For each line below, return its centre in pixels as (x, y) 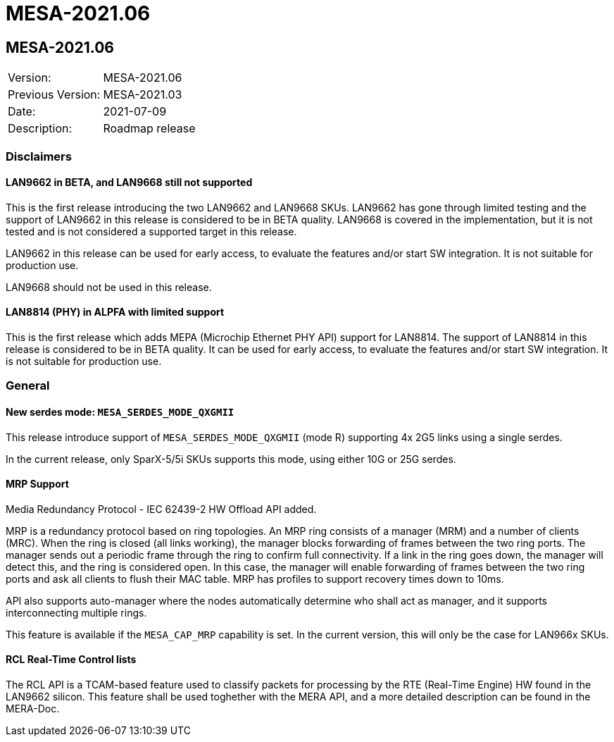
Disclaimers (39, 156)
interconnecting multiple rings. (76, 612)
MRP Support (37, 484)
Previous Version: (54, 95)
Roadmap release (149, 129)
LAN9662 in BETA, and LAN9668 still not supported (129, 183)
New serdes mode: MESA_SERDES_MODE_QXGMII (120, 412)
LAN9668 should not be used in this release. (109, 287)
